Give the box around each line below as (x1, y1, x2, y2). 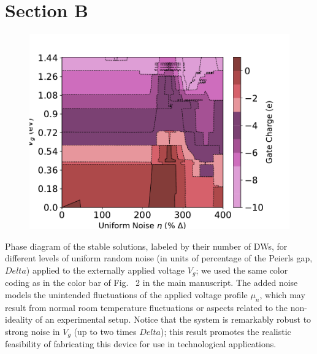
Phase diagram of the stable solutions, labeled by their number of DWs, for (5, 239, 288, 252)
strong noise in (5, 325, 60, 337)
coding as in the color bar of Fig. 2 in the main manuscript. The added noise (5, 276, 298, 289)
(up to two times (74, 325, 137, 337)
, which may (259, 288, 305, 301)
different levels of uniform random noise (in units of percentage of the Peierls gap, (5, 252, 313, 264)
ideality (5, 313, 33, 326)
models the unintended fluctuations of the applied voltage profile (5, 288, 248, 301)
